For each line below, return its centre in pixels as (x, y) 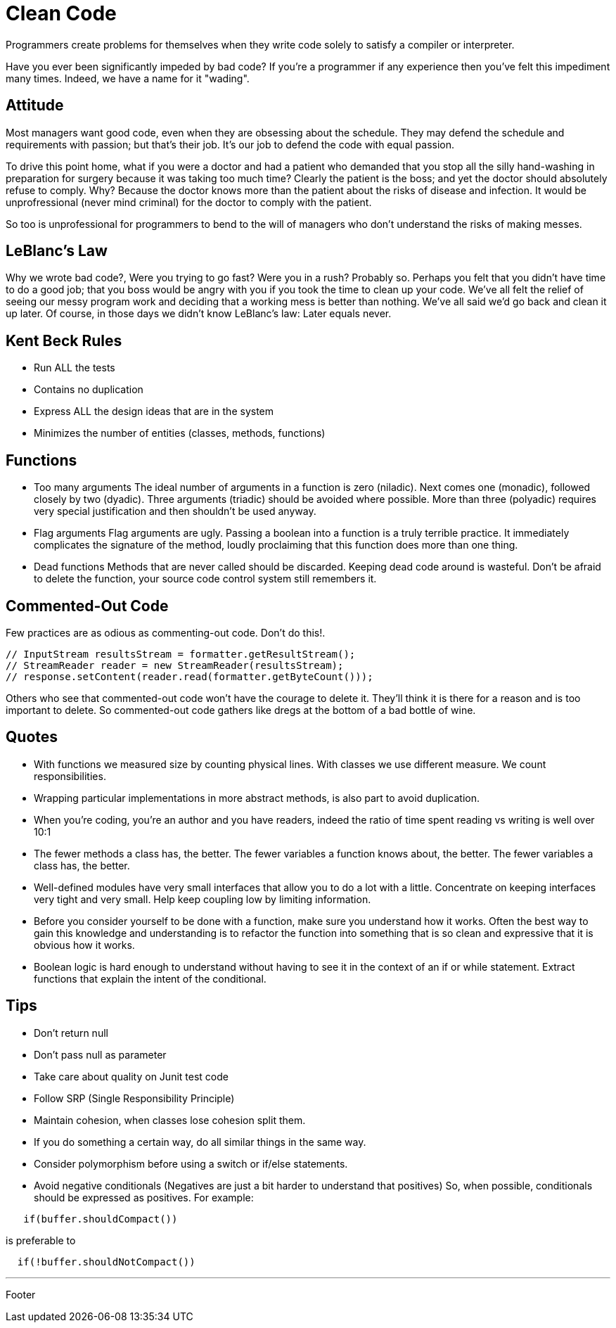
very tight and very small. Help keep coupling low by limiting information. (203, 899)
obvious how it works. (84, 945)
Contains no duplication (89, 390)
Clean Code (61, 13)
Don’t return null (71, 1033)
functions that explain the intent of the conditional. (150, 978)
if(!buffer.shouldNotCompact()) (106, 1262)
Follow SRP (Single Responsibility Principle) (134, 1098)
